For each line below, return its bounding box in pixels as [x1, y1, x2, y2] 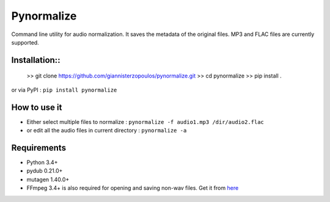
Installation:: [11, 55, 61, 65]
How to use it [11, 102, 62, 112]
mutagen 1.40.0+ [26, 176, 70, 183]
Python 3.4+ [26, 159, 58, 166]
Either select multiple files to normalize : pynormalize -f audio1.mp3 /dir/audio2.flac [26, 118, 264, 125]
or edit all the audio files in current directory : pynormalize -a [26, 127, 187, 134]
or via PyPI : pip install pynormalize [11, 86, 117, 93]
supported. [11, 38, 39, 46]
